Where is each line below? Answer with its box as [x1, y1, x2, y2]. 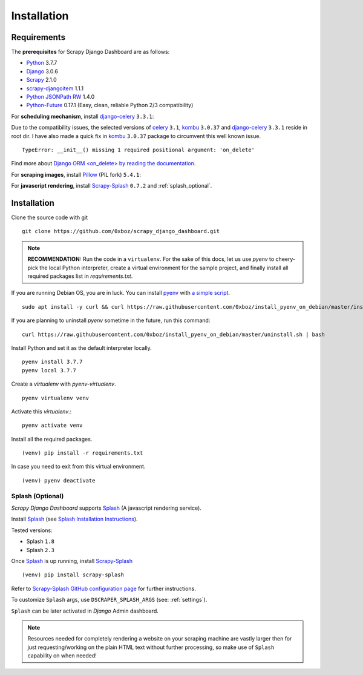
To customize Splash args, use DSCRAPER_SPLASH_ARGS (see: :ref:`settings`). [11, 596, 208, 604]
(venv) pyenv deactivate [22, 477, 96, 484]
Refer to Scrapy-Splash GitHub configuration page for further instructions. [11, 585, 196, 592]
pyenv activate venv [22, 422, 83, 429]
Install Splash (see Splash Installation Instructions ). [11, 515, 139, 523]
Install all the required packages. [11, 435, 93, 443]
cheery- [275, 255, 296, 263]
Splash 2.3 [26, 546, 54, 553]
